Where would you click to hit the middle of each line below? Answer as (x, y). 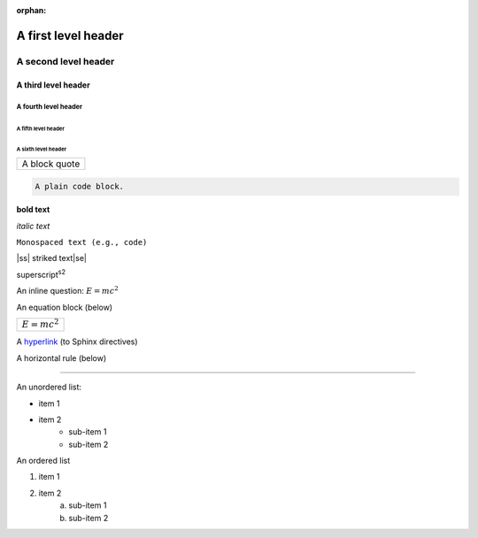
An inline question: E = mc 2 (67, 290)
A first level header (70, 35)
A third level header (53, 85)
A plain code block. (79, 187)
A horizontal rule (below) (62, 357)
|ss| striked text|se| (52, 258)
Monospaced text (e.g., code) (82, 242)
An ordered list (43, 461)
